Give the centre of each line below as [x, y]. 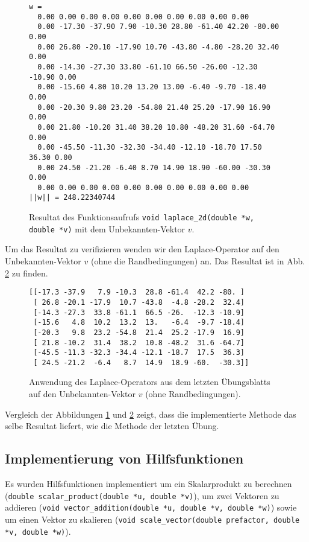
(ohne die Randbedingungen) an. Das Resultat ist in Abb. [198, 261]
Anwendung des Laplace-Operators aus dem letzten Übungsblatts [150, 382]
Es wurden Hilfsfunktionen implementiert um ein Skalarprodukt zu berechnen [148, 484]
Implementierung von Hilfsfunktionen [124, 458]
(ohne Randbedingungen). [193, 394]
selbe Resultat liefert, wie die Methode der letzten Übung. [112, 426]
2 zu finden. [27, 273]
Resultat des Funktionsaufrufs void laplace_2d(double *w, [142, 217]
